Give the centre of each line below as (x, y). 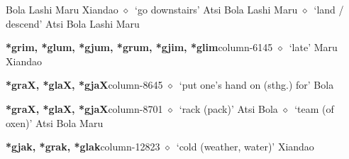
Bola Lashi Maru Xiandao (62, 9)
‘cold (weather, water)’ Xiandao (245, 147)
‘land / (329, 9)
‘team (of (314, 108)
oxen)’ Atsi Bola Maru (55, 122)
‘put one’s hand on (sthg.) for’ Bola (256, 85)
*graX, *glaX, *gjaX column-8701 (84, 108)
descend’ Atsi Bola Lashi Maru (73, 23)
